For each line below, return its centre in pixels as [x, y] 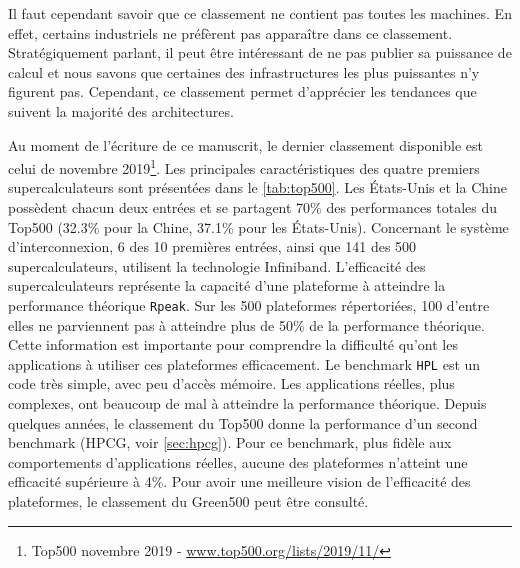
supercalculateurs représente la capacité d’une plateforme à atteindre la [227, 285]
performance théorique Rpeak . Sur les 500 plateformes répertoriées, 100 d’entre [249, 304]
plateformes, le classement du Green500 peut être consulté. [188, 501]
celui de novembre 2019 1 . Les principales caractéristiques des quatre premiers [244, 166]
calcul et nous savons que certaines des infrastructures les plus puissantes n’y [244, 71]
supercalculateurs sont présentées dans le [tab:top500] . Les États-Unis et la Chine [257, 187]
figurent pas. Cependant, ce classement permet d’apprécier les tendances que [242, 91]
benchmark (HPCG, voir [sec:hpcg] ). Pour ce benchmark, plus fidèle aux [230, 442]
